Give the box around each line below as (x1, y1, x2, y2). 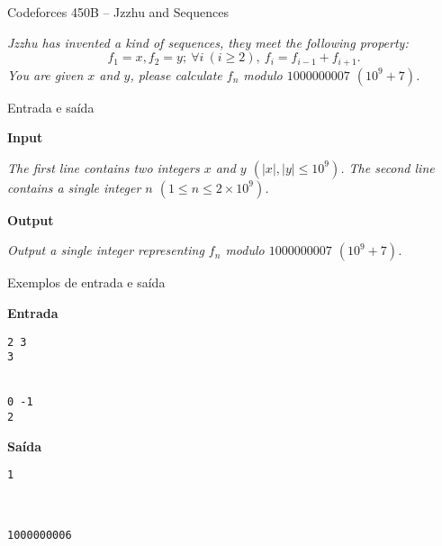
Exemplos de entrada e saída (7, 273, 166, 292)
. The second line (340, 158, 435, 177)
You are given (7, 65, 84, 84)
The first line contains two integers (7, 158, 200, 177)
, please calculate (130, 65, 222, 84)
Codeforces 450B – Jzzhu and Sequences (7, 3, 229, 21)
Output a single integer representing (7, 241, 204, 259)
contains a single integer (7, 177, 141, 196)
